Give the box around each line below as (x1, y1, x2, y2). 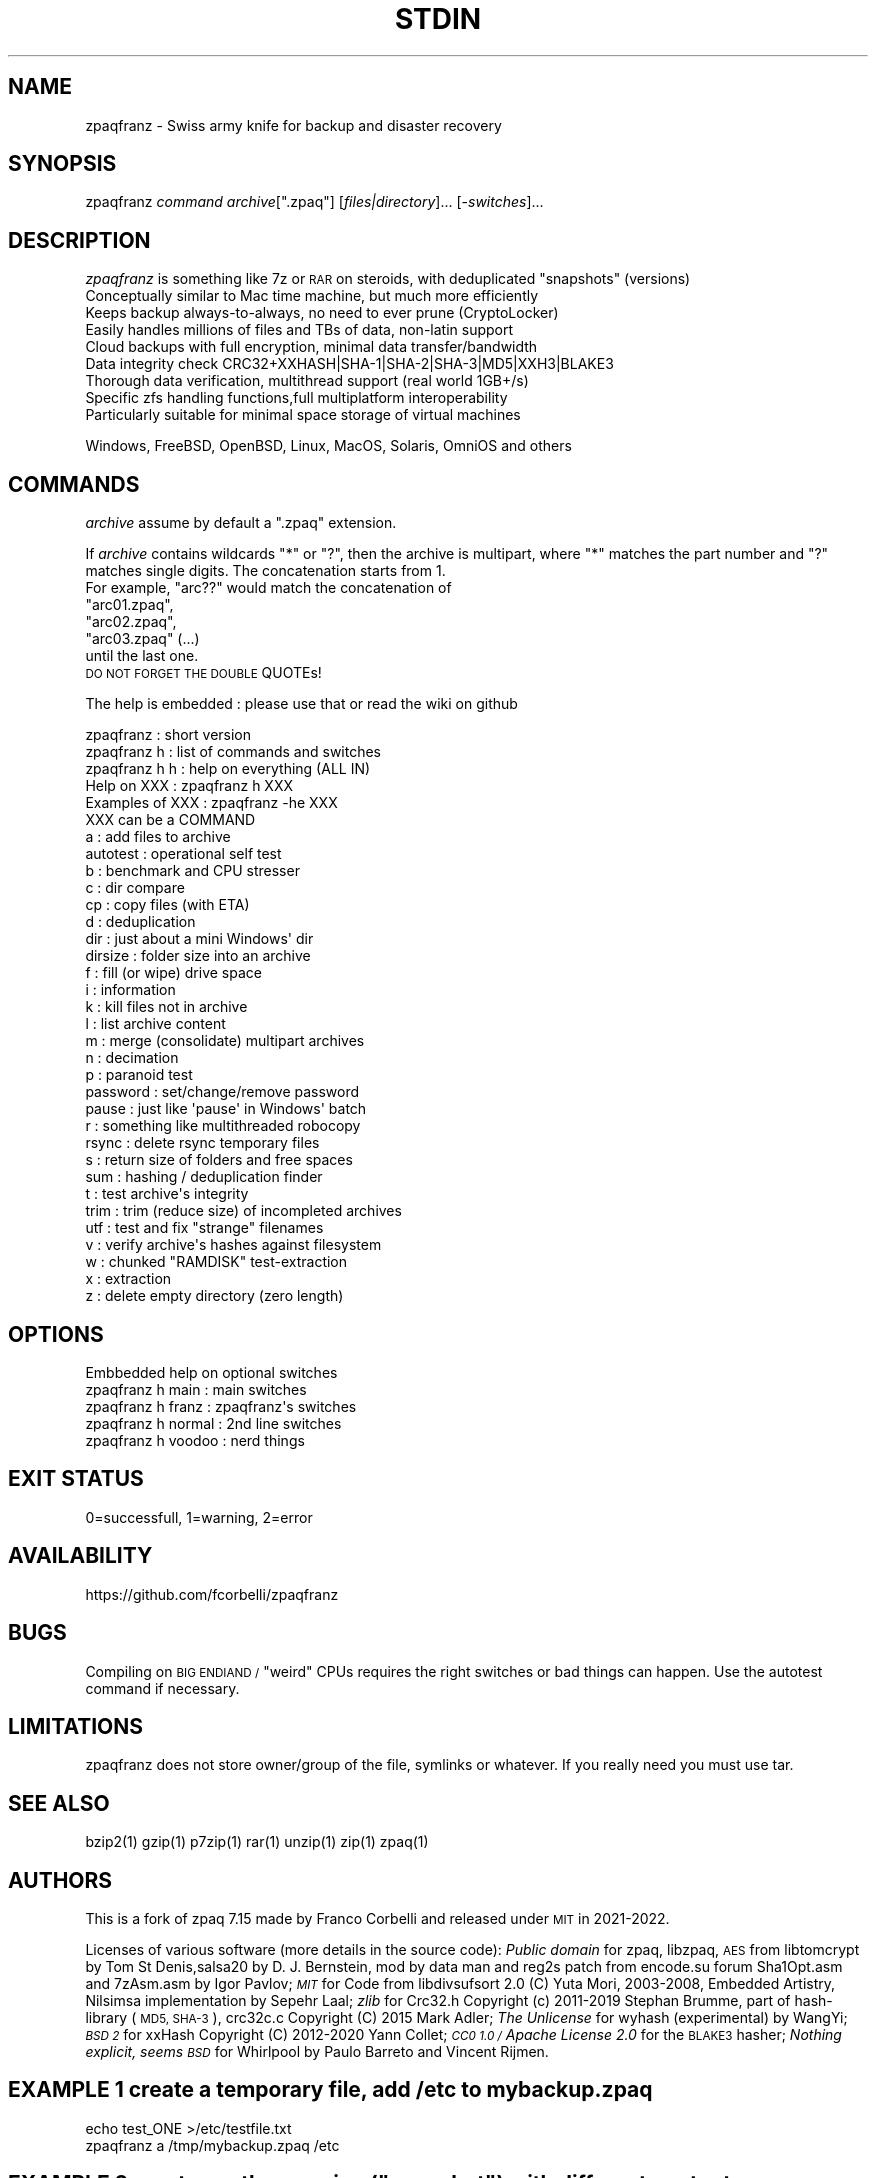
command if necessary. (85, 1679, 240, 1697)
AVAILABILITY (8, 1543, 153, 1569)
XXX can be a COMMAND (85, 811, 256, 829)
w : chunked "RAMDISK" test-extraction (85, 1253, 348, 1271)
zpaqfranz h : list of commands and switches (85, 743, 382, 761)
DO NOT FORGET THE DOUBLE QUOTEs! (85, 664, 322, 682)
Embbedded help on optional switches (85, 1363, 338, 1381)
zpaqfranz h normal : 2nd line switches (85, 1414, 342, 1432)
